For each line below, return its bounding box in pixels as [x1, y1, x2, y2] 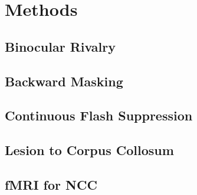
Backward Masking [5, 72, 123, 90]
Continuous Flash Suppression [5, 106, 193, 125]
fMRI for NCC [5, 175, 97, 193]
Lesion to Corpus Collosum [5, 141, 174, 159]
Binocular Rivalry [5, 37, 116, 55]
